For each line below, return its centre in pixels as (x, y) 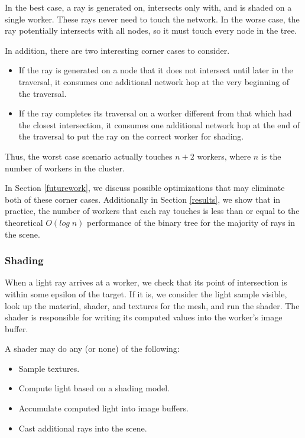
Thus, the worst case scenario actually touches (89, 156)
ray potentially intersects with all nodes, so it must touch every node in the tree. (151, 30)
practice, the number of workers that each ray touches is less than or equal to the (152, 211)
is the (271, 156)
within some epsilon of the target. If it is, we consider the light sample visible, (146, 293)
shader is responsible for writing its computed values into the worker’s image (144, 317)
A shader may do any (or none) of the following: (92, 348)
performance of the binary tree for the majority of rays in (191, 222)
